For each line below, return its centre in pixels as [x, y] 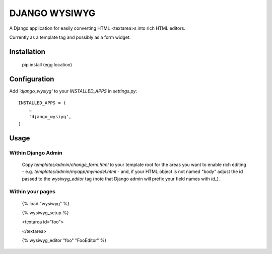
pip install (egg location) [47, 65]
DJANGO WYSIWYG [52, 13]
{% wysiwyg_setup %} [45, 213]
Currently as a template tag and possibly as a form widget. [70, 37]
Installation [27, 52]
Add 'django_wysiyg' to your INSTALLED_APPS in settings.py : [73, 91]
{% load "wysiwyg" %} [46, 203]
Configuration [32, 79]
